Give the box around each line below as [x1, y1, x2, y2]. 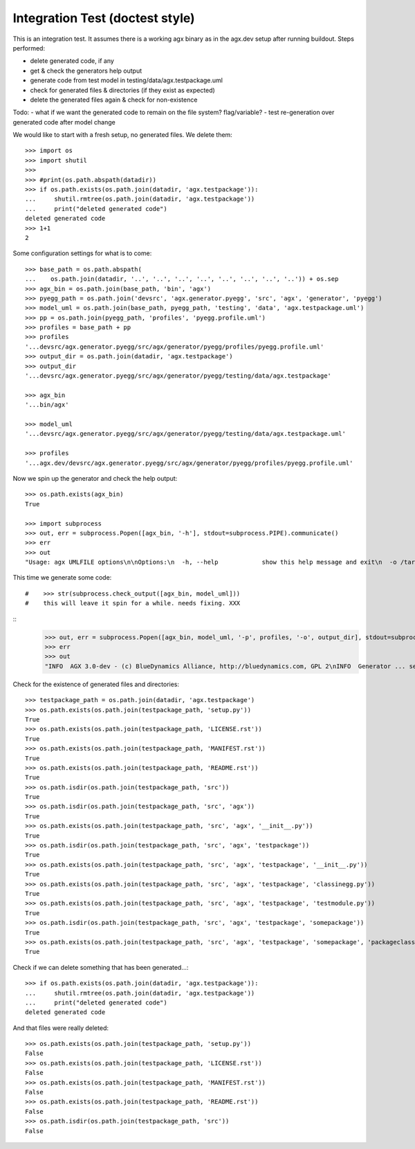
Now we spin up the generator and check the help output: [12, 474, 178, 482]
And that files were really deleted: [12, 1024, 109, 1032]
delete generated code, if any [30, 57, 114, 65]
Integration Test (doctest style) [12, 10, 195, 26]
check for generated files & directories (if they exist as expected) [30, 86, 216, 94]
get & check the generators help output [30, 66, 142, 75]
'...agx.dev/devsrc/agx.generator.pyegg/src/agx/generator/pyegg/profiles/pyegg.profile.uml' [25, 459, 353, 467]
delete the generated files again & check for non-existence [30, 95, 198, 104]
